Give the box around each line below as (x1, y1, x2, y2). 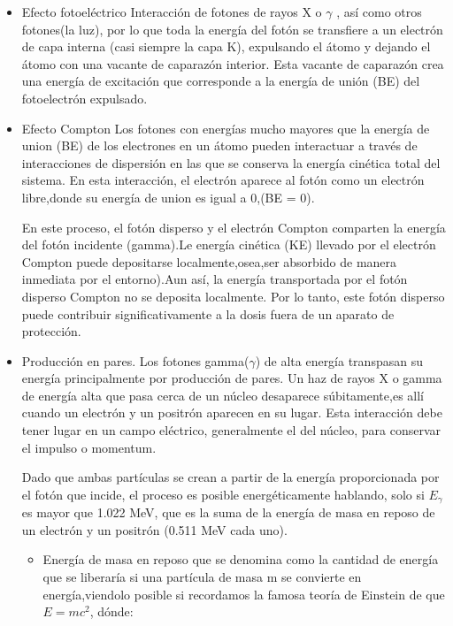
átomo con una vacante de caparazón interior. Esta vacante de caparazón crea (21, 54, 444, 73)
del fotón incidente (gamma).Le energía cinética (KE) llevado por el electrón (21, 235, 436, 254)
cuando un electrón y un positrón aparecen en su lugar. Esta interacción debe (21, 403, 442, 422)
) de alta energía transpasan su (255, 351, 423, 370)
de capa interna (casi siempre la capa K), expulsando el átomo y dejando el (21, 37, 431, 56)
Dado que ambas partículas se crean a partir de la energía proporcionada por (21, 468, 440, 486)
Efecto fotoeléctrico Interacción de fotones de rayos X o (21, 3, 322, 20)
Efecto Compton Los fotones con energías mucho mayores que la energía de (21, 118, 430, 137)
